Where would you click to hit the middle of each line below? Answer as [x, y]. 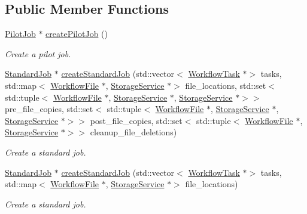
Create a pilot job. [38, 53]
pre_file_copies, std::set [49, 109]
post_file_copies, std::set [136, 120]
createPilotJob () [77, 34]
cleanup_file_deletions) [133, 132]
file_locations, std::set [226, 85]
